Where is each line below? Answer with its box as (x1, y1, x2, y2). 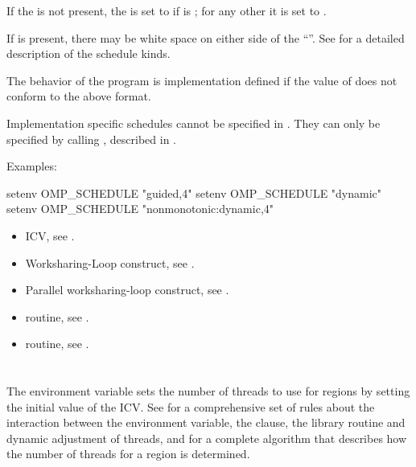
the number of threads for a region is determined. (6, 445, 250, 462)
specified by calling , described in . (6, 130, 176, 147)
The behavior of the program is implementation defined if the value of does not (6, 72, 397, 88)
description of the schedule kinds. (6, 45, 171, 62)
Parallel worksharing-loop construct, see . (25, 281, 229, 298)
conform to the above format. (6, 88, 151, 104)
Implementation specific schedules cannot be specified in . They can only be (6, 114, 381, 131)
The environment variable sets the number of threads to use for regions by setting (6, 383, 410, 399)
